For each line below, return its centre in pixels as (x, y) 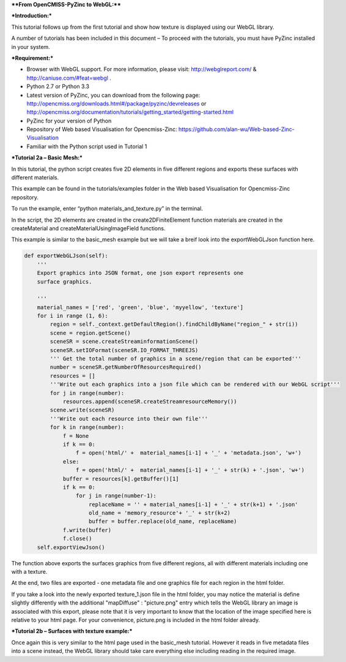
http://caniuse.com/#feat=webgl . (69, 78)
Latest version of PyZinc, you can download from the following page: (113, 95)
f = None (76, 436)
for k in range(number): (87, 427)
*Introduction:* (31, 16)
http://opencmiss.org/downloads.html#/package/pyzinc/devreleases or (116, 103)
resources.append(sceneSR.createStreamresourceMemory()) (150, 401)
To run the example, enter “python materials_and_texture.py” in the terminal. (107, 209)
